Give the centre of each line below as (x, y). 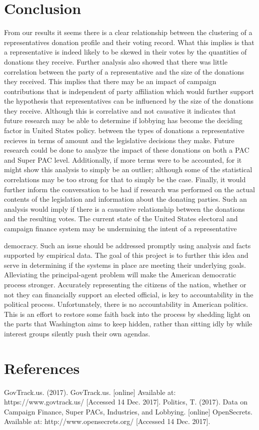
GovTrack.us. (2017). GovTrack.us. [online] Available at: (90, 392)
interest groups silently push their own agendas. (77, 333)
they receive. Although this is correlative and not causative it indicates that (120, 110)
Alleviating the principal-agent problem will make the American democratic (120, 275)
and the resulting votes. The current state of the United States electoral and (121, 219)
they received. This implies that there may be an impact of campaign (110, 81)
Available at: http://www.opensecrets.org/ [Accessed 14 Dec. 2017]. (107, 421)
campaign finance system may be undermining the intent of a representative (120, 228)
